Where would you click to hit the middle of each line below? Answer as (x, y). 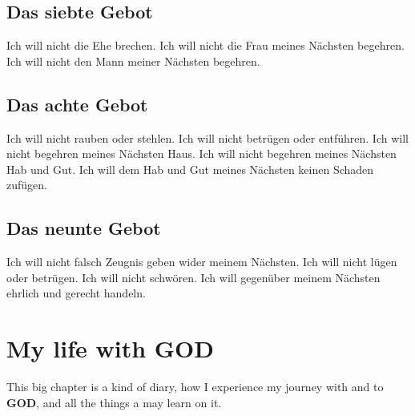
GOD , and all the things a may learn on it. (114, 402)
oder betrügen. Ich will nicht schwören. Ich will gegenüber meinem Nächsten (193, 277)
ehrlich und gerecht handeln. (76, 293)
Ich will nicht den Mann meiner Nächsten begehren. (133, 61)
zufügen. (27, 185)
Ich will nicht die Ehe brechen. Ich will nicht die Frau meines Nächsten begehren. (205, 45)
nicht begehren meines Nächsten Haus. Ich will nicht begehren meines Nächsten (201, 153)
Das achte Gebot (77, 104)
